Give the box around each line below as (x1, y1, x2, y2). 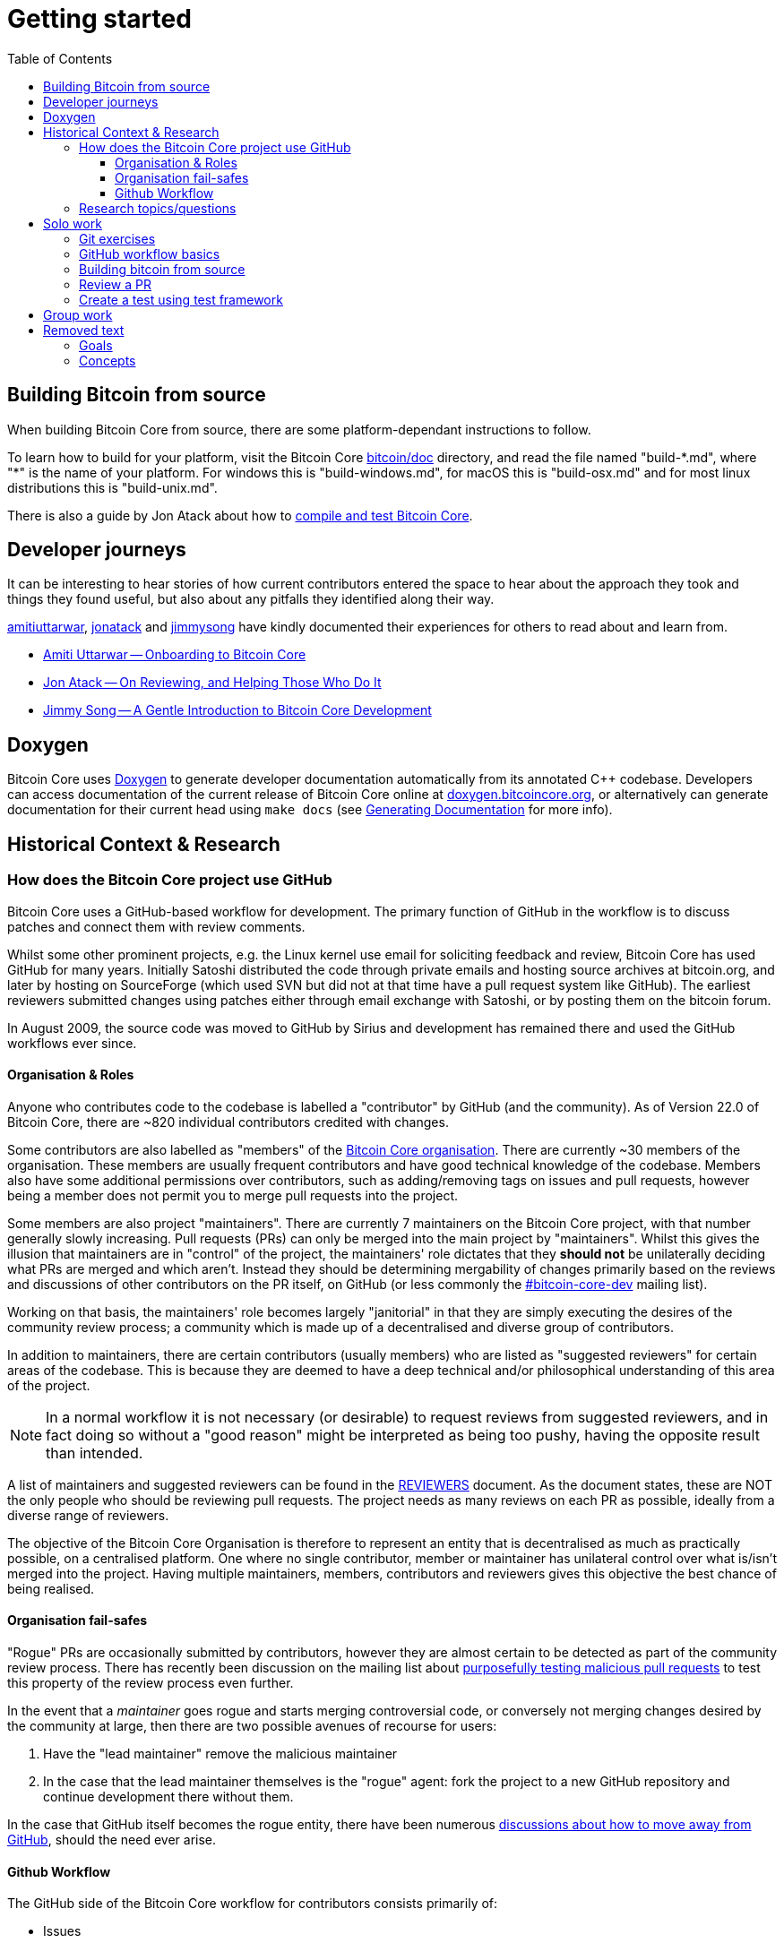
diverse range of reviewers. (7, 1507, 169, 1523)
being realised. (7, 1580, 95, 1596)
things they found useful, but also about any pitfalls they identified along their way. (7, 591, 495, 607)
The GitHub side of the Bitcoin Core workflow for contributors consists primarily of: (7, 1896, 498, 1912)
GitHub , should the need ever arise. (7, 1831, 217, 1847)
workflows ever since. (7, 1035, 137, 1051)
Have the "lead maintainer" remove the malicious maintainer (43, 1745, 398, 1761)
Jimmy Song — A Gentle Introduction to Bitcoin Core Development (43, 702, 432, 718)
